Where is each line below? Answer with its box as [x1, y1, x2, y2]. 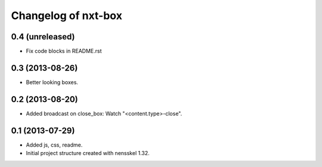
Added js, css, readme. [26, 141, 83, 149]
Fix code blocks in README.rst [26, 48, 102, 55]
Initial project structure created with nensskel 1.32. [26, 150, 150, 157]
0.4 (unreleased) [11, 32, 75, 42]
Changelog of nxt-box [11, 9, 122, 22]
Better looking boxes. [26, 78, 79, 86]
